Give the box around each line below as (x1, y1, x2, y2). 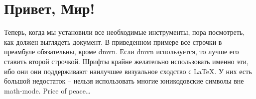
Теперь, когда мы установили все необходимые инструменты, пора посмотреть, (4, 27, 245, 37)
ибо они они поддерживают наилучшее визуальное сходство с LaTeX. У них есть (4, 66, 252, 76)
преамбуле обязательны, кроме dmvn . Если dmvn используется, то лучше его (4, 46, 239, 57)
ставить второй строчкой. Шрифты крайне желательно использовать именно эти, (4, 56, 249, 66)
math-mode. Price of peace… (4, 85, 91, 96)
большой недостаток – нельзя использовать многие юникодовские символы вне (4, 76, 244, 86)
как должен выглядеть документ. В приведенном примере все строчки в (4, 36, 222, 47)
